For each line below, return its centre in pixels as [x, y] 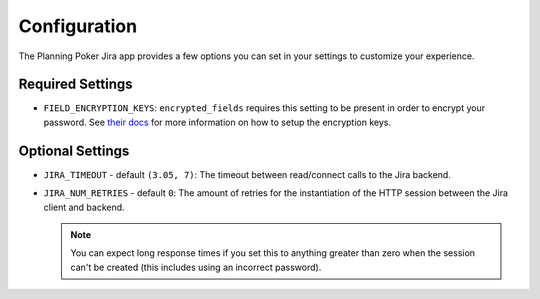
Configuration [78, 26]
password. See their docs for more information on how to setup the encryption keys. [217, 122]
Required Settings [76, 84]
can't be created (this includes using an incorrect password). [196, 267]
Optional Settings [74, 150]
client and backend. [84, 207]
